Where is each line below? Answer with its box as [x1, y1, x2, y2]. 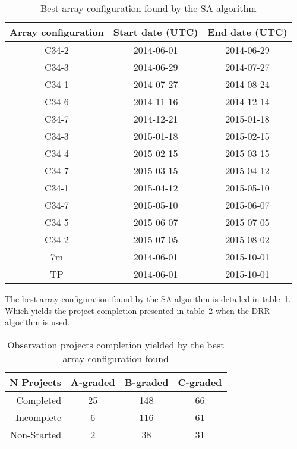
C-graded [178, 375, 222, 389]
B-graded [124, 375, 169, 389]
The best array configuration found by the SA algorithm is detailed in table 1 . [5, 293, 291, 304]
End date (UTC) [207, 25, 287, 39]
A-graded [71, 375, 115, 389]
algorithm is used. [5, 316, 70, 328]
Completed [16, 393, 62, 407]
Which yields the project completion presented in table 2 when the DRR [5, 304, 270, 316]
